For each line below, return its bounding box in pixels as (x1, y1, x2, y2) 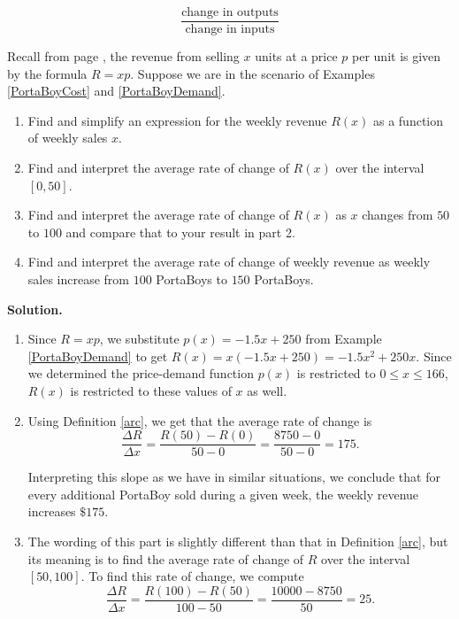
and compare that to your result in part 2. (65, 222, 295, 241)
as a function (372, 111, 444, 129)
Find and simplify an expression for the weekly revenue (27, 111, 327, 129)
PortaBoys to (156, 270, 227, 288)
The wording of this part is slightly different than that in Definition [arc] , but (27, 532, 448, 550)
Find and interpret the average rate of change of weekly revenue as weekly (27, 252, 431, 271)
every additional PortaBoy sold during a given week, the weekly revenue (27, 484, 419, 503)
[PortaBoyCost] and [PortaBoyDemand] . (7, 81, 226, 100)
